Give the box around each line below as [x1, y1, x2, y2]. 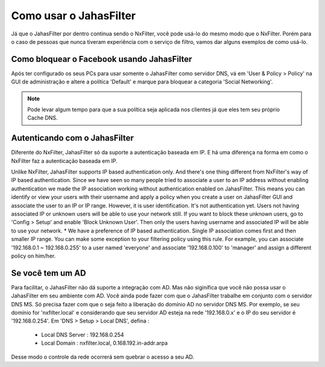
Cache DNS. [27, 114, 58, 121]
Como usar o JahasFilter [11, 9, 136, 22]
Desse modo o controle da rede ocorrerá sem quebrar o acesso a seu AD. [11, 353, 194, 360]
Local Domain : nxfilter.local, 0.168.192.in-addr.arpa [41, 339, 168, 347]
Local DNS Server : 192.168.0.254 [41, 331, 125, 338]
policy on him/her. [11, 252, 56, 259]
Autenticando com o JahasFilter [11, 133, 134, 144]
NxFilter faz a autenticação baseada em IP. [11, 157, 117, 165]
